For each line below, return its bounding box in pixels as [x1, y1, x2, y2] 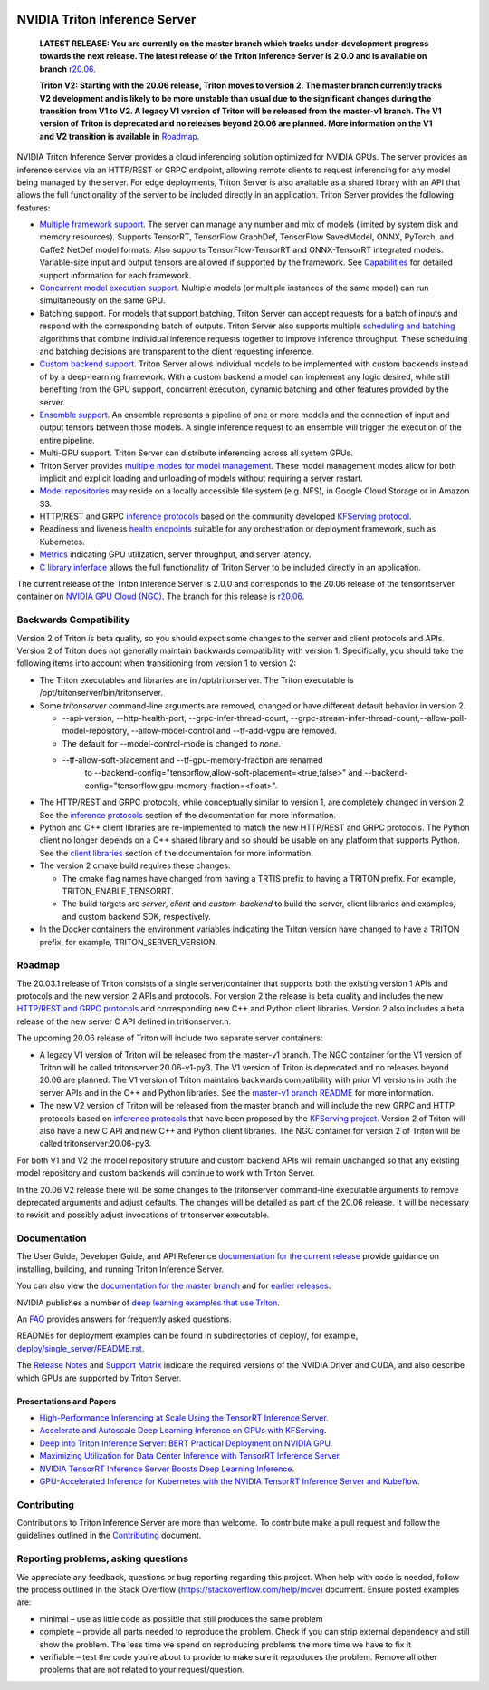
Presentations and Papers [16, 1395, 117, 1406]
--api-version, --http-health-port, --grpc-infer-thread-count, [62, 712, 289, 723]
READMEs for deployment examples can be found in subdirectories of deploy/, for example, [16, 1330, 359, 1342]
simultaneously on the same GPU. [39, 295, 166, 306]
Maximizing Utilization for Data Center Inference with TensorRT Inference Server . [39, 1451, 341, 1461]
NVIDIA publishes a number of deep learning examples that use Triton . [16, 1297, 281, 1308]
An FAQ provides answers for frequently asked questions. [16, 1314, 232, 1324]
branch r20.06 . [39, 63, 97, 74]
